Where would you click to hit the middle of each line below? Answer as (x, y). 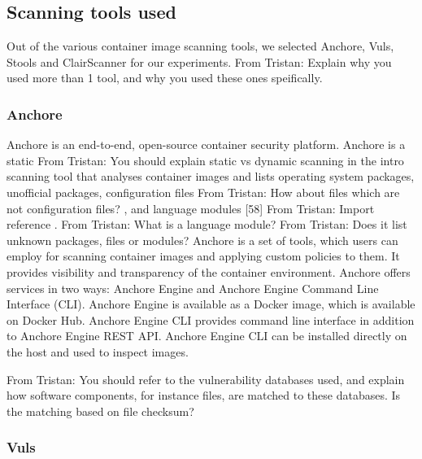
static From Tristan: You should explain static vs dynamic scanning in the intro (205, 160)
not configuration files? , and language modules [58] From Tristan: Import (191, 208)
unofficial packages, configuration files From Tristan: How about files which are (203, 192)
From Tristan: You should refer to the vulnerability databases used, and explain (206, 379)
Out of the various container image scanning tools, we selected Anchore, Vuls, (200, 46)
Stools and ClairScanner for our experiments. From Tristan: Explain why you (199, 61)
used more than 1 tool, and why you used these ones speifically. (165, 78)
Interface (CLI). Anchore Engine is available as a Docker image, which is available (211, 304)
